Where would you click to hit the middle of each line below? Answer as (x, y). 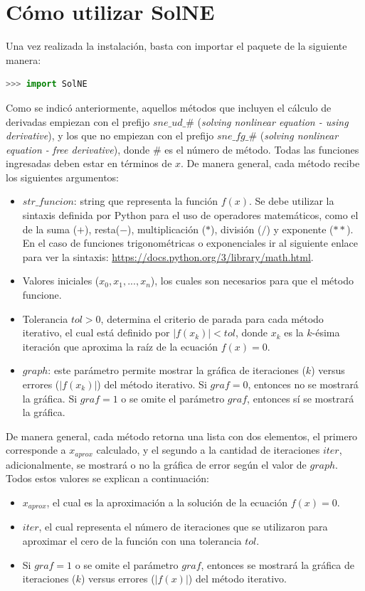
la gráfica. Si (50, 398)
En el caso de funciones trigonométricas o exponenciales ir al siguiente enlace (190, 243)
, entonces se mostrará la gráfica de (277, 564)
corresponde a (36, 450)
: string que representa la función (146, 201)
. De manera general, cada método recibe (270, 163)
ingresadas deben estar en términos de (89, 163)
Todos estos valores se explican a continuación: (107, 478)
